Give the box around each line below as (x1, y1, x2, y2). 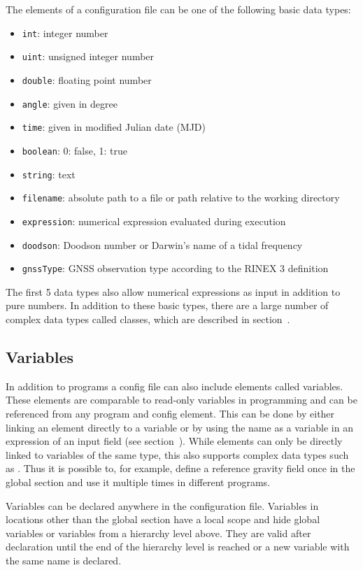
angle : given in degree (22, 96, 118, 111)
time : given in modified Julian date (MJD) (22, 120, 206, 134)
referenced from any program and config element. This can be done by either (6, 406, 335, 420)
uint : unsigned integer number (22, 49, 155, 64)
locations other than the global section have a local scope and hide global (6, 512, 320, 527)
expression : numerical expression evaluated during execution (22, 213, 286, 228)
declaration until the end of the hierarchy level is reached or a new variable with (6, 539, 350, 554)
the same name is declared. (6, 553, 122, 567)
